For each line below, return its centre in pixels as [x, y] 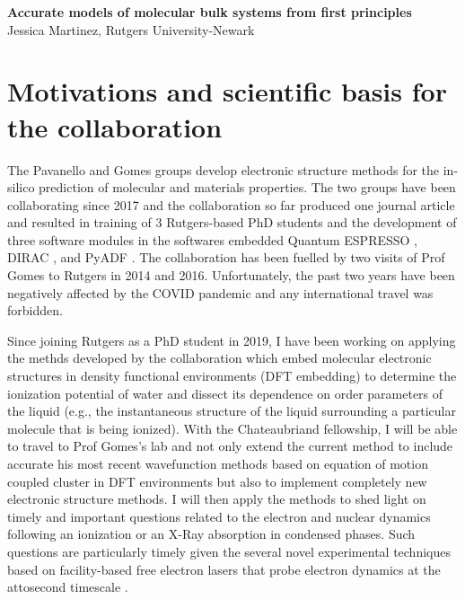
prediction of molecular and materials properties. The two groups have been [247, 187]
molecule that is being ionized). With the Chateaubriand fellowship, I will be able [232, 428]
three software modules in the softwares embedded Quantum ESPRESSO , [213, 239]
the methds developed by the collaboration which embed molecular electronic [219, 358]
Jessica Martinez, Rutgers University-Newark [131, 29]
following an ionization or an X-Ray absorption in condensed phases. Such [211, 534]
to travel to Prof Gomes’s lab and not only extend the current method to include [230, 446]
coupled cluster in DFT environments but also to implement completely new [217, 481]
